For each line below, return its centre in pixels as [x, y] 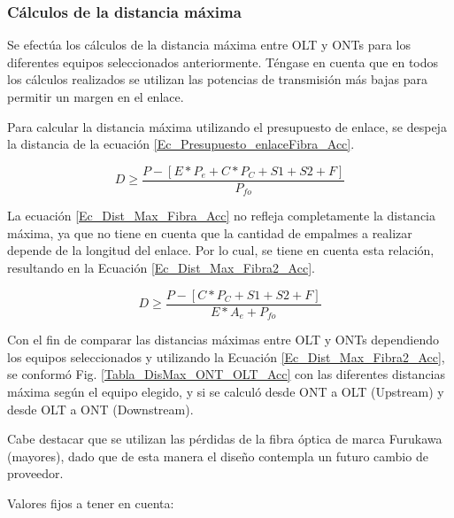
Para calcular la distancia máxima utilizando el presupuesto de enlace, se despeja [227, 126]
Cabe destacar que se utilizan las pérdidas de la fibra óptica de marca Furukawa [225, 439]
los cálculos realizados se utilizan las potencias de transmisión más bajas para [217, 79]
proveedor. [35, 473]
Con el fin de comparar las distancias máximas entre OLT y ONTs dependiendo [223, 340]
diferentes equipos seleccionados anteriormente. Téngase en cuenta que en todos [223, 62]
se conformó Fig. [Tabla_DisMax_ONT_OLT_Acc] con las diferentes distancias [227, 374]
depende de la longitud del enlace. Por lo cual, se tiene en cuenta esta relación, [221, 250]
